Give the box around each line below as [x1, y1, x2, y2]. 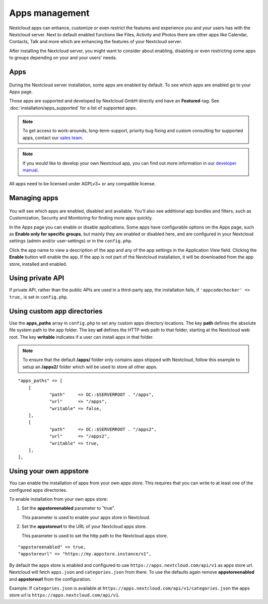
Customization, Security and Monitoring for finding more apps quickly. [9, 215, 153, 221]
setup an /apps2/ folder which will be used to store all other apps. [22, 364, 158, 370]
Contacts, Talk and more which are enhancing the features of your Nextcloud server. [9, 39, 182, 45]
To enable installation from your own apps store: [9, 496, 108, 502]
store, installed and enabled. [9, 261, 67, 267]
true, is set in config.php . [9, 294, 68, 300]
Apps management [9, 7, 90, 18]
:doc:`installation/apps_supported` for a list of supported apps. [9, 105, 137, 111]
